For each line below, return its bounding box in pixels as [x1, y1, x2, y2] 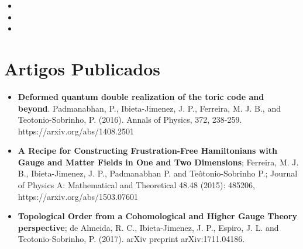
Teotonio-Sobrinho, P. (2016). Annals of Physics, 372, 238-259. [18, 113, 242, 126]
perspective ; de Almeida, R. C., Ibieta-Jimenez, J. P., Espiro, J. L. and [18, 221, 279, 233]
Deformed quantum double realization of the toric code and [18, 90, 264, 102]
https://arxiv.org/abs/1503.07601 [18, 190, 139, 202]
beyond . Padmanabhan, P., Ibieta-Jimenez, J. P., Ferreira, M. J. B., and [18, 102, 281, 114]
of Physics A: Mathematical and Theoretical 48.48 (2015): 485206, [18, 179, 256, 191]
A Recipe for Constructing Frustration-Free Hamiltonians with [18, 144, 277, 157]
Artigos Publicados [4, 56, 161, 80]
